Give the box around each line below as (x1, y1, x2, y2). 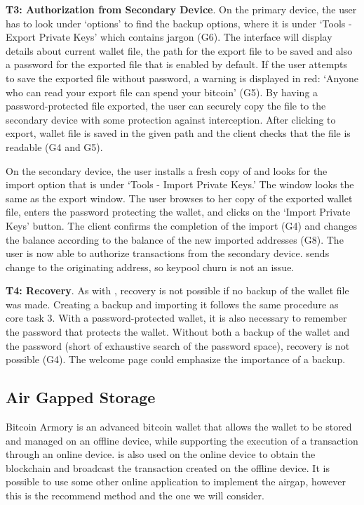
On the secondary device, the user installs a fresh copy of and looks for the (6, 163, 328, 178)
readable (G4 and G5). (6, 139, 103, 154)
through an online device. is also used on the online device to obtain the (6, 447, 316, 461)
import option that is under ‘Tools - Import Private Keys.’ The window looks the (6, 177, 354, 192)
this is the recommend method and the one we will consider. (6, 488, 264, 503)
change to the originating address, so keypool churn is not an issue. (6, 259, 295, 274)
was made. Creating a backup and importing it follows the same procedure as (6, 296, 339, 311)
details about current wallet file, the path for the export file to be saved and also (6, 43, 353, 58)
